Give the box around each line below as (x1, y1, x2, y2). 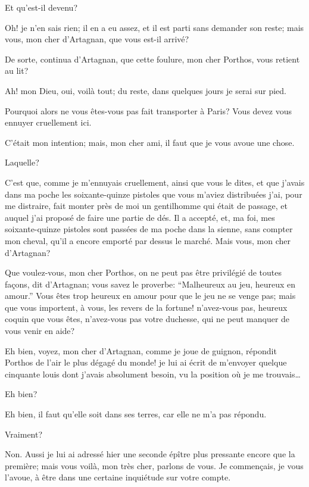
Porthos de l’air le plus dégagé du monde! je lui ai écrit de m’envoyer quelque (5, 356, 287, 369)
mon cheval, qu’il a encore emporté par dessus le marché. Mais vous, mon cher (5, 234, 291, 246)
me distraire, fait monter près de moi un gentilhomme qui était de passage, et (5, 199, 288, 212)
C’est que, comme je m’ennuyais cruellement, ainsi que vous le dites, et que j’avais (5, 176, 305, 188)
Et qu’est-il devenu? (5, 1, 77, 13)
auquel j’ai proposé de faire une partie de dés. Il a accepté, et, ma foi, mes (5, 211, 275, 223)
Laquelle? (5, 156, 39, 168)
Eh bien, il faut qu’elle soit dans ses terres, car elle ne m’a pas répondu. (5, 408, 267, 420)
